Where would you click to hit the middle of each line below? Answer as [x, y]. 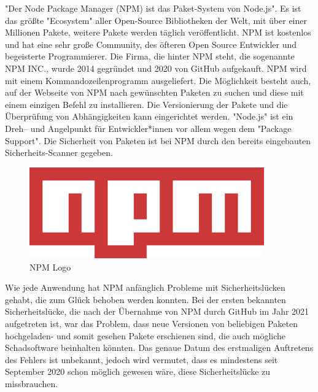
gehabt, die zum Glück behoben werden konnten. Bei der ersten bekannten [145, 299]
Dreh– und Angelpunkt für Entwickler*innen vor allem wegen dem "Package [148, 128]
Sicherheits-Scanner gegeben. [59, 152]
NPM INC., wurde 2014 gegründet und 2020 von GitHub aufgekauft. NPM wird [156, 68]
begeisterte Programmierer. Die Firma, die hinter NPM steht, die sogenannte [150, 56]
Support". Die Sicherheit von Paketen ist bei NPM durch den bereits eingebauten [158, 140]
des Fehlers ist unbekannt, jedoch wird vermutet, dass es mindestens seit [142, 359]
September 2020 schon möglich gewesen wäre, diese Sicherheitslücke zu [138, 371]
